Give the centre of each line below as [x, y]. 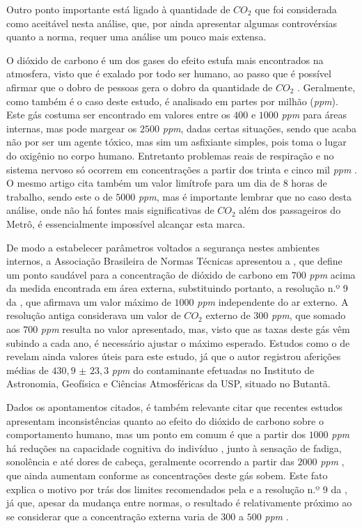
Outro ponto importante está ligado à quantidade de [118, 9]
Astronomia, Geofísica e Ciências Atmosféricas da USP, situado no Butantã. [168, 383]
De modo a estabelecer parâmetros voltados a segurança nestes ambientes [163, 247]
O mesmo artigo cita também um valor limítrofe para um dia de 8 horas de [167, 183]
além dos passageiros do [290, 210]
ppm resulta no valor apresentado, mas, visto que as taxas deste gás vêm [195, 329]
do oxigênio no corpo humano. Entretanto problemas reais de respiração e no [170, 155]
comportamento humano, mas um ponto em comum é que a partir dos [156, 434]
